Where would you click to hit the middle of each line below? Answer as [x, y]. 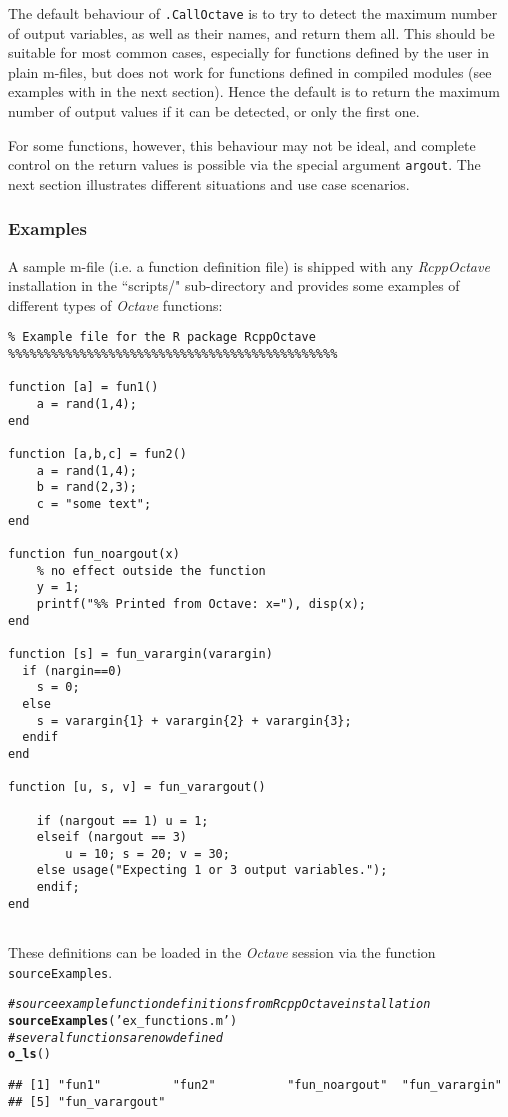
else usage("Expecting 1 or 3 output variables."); [212, 870]
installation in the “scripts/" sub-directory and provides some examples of [234, 285]
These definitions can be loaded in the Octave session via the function [222, 952]
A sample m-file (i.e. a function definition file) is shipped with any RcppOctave [249, 265]
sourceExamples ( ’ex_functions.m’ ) [123, 1021]
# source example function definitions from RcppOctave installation [219, 1004]
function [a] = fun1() [83, 387]
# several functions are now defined [115, 1037]
